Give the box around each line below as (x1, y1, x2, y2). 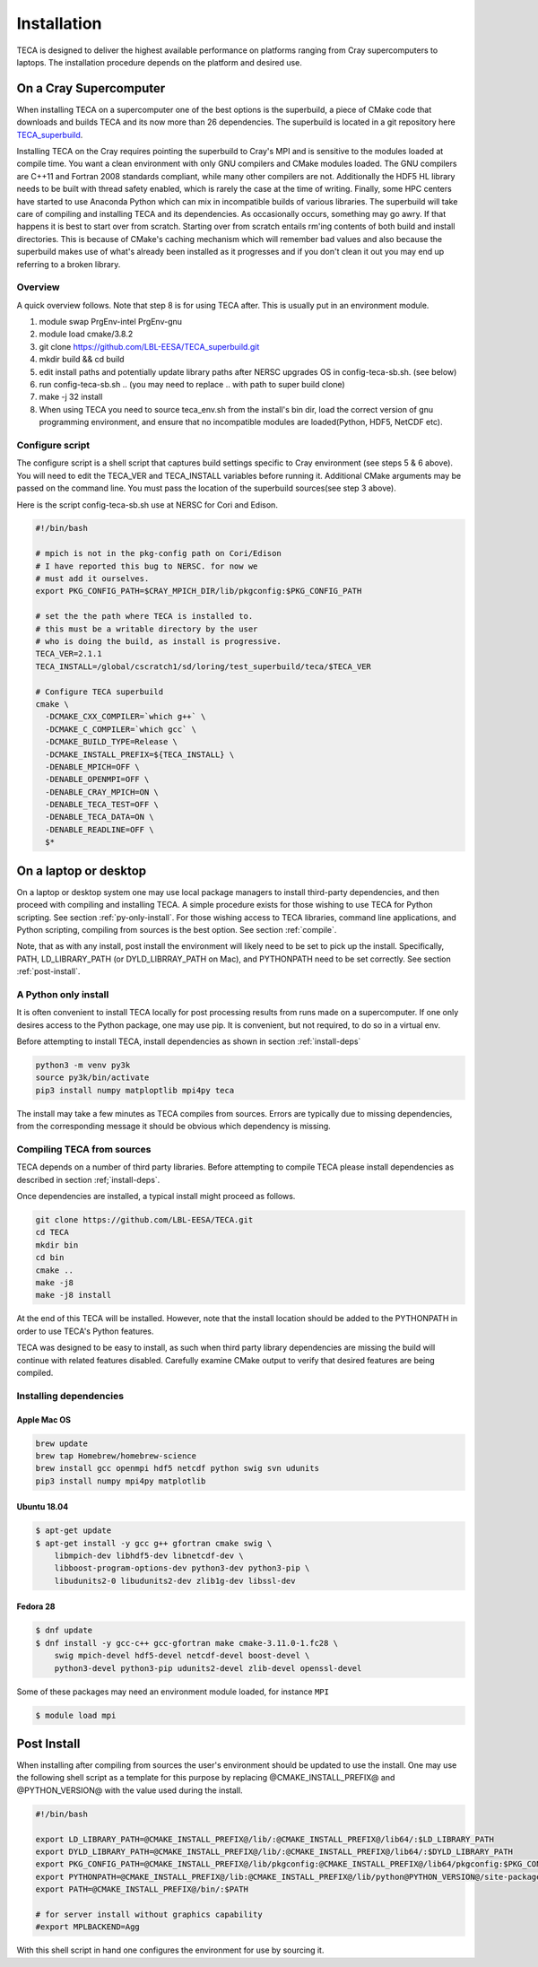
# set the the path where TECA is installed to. (35, 611, 254, 622)
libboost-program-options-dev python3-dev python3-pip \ (54, 1563, 310, 1573)
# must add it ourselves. (35, 574, 150, 584)
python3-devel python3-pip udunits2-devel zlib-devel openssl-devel (54, 1663, 362, 1673)
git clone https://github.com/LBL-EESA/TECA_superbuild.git (39, 341, 260, 352)
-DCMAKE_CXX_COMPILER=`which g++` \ (45, 711, 206, 722)
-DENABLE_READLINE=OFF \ (45, 824, 154, 834)
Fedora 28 (16, 1601, 56, 1612)
